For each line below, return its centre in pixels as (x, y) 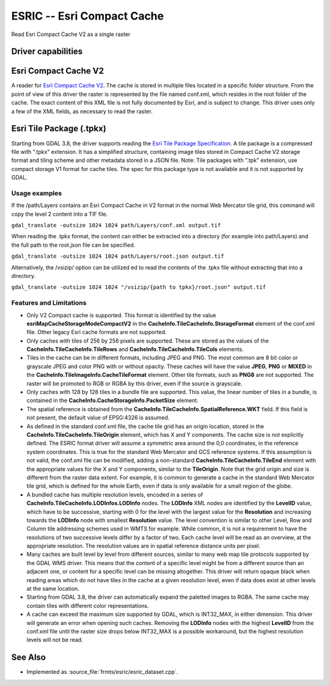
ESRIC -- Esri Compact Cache (88, 16)
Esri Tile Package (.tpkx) (59, 129)
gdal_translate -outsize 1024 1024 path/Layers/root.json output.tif (118, 256)
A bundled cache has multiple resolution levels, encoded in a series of (115, 494)
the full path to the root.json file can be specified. (73, 245)
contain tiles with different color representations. (88, 605)
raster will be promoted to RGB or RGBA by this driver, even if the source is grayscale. (134, 383)
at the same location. (53, 589)
